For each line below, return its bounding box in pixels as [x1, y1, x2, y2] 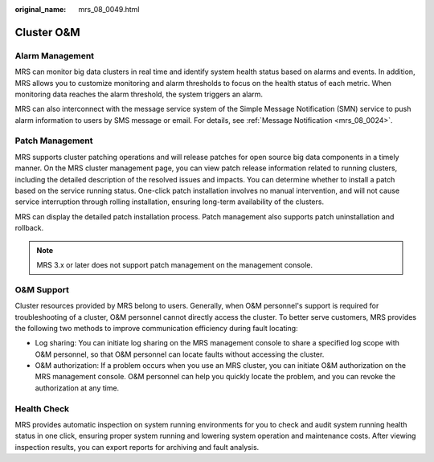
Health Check [14, 403, 70, 414]
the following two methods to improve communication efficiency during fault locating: [14, 323, 298, 333]
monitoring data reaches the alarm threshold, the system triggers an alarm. [14, 89, 264, 99]
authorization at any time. [35, 382, 120, 393]
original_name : [14, 5, 67, 14]
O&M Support [14, 284, 70, 295]
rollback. [14, 223, 44, 233]
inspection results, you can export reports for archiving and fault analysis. [14, 442, 260, 452]
